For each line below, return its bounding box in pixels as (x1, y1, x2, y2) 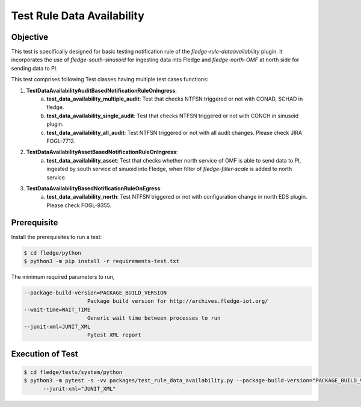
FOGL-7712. (46, 137, 76, 144)
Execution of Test (11, 349, 78, 359)
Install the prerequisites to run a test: (11, 233, 102, 240)
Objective (11, 32, 49, 42)
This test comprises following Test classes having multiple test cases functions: (11, 76, 209, 83)
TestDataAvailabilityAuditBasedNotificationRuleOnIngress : (26, 87, 177, 94)
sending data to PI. (11, 64, 58, 72)
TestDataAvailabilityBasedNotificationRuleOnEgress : (26, 184, 162, 192)
